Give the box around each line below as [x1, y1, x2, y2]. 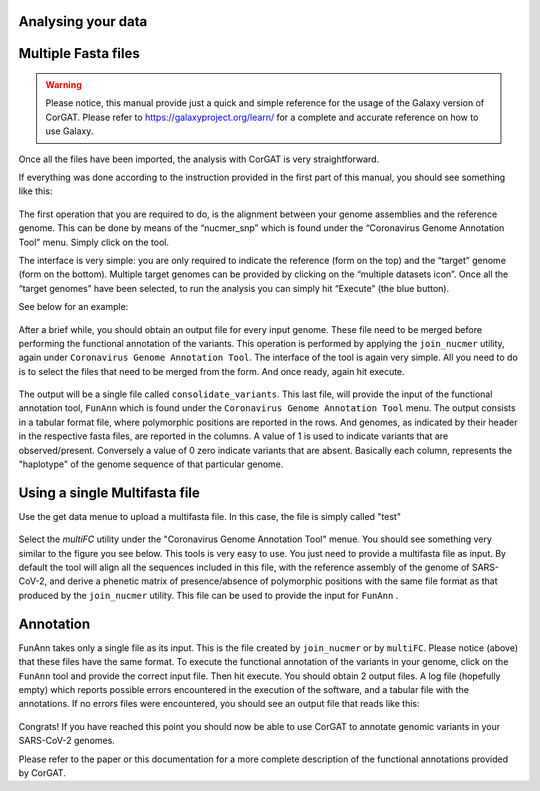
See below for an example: [18, 301, 129, 313]
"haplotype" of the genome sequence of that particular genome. [18, 458, 284, 470]
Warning [45, 79, 82, 91]
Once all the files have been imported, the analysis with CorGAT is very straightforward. [18, 153, 380, 165]
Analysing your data [18, 13, 148, 30]
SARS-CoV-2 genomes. [18, 735, 115, 747]
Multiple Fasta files [18, 45, 140, 62]
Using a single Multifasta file [18, 484, 200, 501]
